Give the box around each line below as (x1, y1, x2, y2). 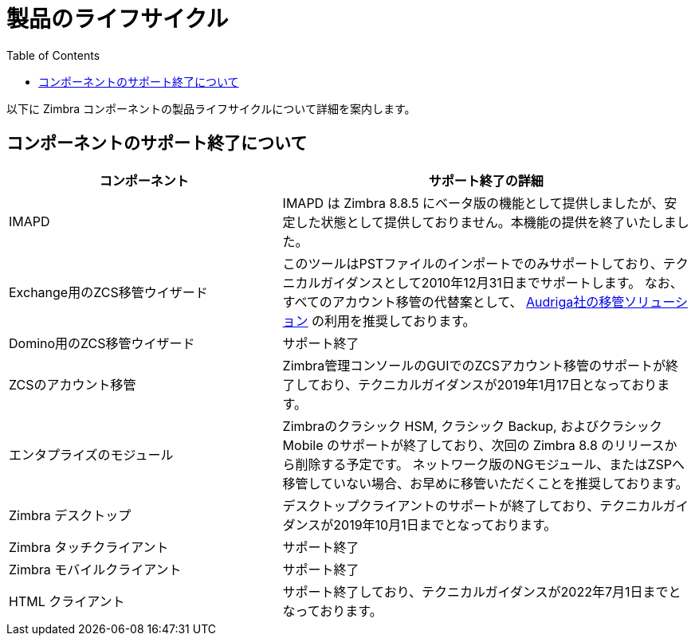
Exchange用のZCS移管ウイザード (9, 284, 208, 300)
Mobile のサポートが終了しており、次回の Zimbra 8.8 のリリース (282, 436, 665, 453)
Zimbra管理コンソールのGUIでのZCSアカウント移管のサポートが (282, 357, 666, 374)
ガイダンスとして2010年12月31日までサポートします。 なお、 (320, 274, 683, 291)
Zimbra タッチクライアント (9, 538, 169, 555)
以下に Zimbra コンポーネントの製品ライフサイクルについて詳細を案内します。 (6, 101, 416, 115)
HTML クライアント (9, 593, 125, 609)
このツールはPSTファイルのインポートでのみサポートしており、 (282, 255, 663, 272)
